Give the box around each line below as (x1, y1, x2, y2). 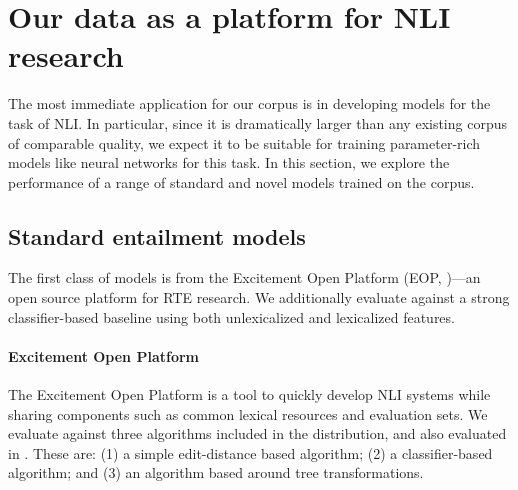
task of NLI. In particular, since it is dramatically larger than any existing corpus (8, 112, 507, 133)
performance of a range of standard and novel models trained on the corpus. (8, 171, 475, 192)
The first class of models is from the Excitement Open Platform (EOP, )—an (8, 267, 481, 288)
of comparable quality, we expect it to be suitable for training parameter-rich (8, 132, 481, 153)
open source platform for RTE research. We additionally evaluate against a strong (8, 287, 510, 308)
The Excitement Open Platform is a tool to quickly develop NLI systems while (8, 384, 491, 405)
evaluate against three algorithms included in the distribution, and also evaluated (8, 423, 507, 444)
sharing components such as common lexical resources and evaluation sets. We (8, 403, 488, 424)
